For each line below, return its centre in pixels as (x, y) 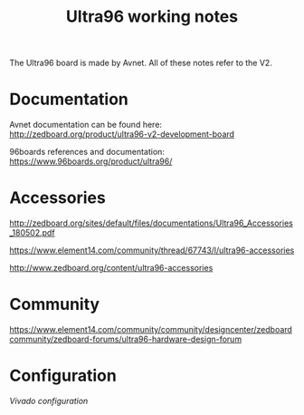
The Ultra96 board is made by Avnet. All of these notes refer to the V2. (141, 63)
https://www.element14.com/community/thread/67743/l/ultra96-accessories (152, 250)
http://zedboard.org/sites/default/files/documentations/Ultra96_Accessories (152, 223)
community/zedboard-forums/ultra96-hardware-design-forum (126, 339)
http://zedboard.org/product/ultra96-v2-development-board (122, 134)
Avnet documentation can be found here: (86, 125)
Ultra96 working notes (152, 17)
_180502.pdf (33, 233)
